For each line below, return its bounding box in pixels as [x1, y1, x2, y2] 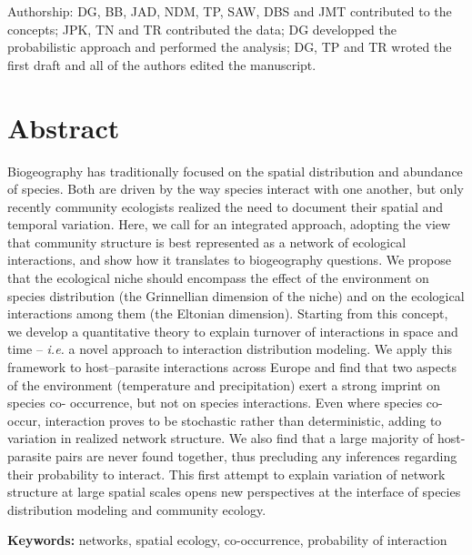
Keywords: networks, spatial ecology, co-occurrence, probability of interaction [7, 530, 447, 550]
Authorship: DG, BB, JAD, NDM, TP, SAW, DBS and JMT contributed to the [7, 2, 452, 20]
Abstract [7, 108, 120, 146]
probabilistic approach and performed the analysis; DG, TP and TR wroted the [7, 37, 452, 56]
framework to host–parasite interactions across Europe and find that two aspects [7, 358, 457, 377]
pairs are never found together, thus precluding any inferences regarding [55, 447, 457, 465]
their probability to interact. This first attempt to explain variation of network [7, 464, 446, 483]
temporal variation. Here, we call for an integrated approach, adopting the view [7, 215, 451, 234]
